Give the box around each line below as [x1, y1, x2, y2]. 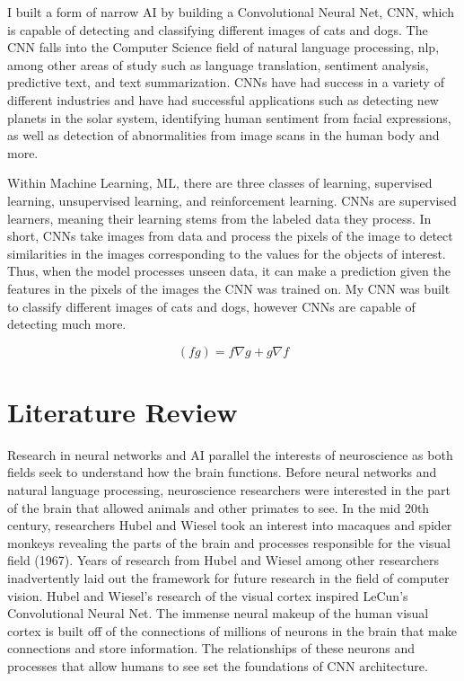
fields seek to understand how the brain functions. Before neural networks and [7, 463, 437, 482]
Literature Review [7, 393, 238, 429]
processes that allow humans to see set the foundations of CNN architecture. [7, 656, 428, 675]
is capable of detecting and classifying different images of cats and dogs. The [7, 20, 428, 39]
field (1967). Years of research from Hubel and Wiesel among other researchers [7, 551, 439, 570]
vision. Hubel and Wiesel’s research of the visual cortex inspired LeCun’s [7, 586, 408, 605]
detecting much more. [7, 314, 127, 333]
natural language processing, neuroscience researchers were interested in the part [7, 481, 451, 499]
